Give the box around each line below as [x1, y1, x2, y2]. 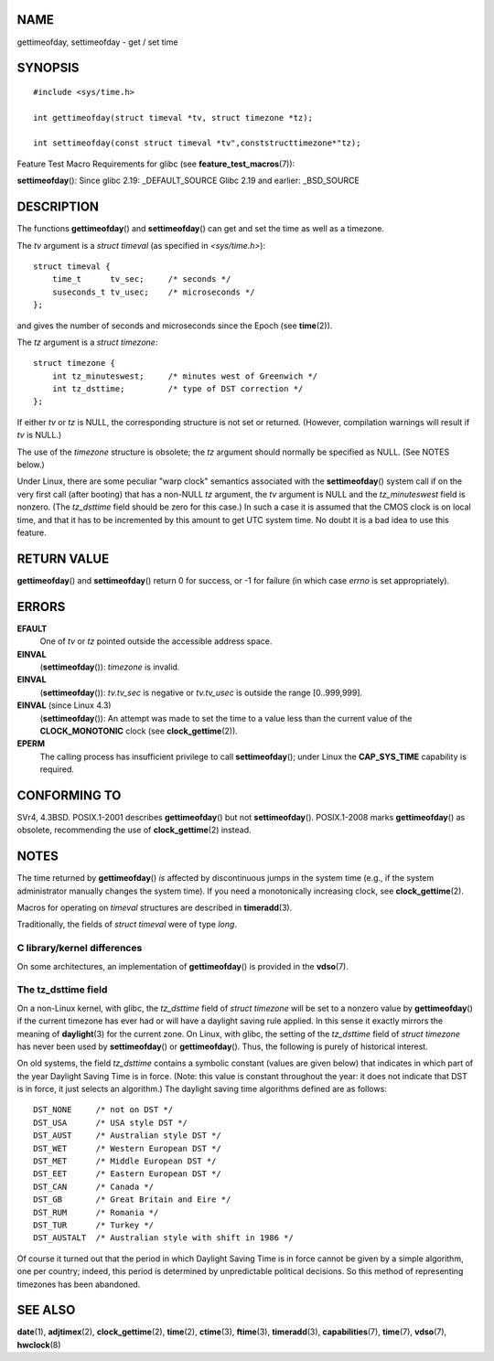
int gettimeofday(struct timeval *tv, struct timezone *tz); [33, 113, 313, 123]
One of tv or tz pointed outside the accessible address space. [39, 636, 273, 647]
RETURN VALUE [16, 551, 110, 566]
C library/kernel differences [16, 942, 143, 955]
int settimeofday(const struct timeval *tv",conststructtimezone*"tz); [33, 138, 361, 148]
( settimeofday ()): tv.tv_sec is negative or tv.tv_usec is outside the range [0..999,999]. [39, 687, 363, 698]
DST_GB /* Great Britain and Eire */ [33, 1195, 231, 1205]
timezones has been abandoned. [16, 1279, 141, 1290]
